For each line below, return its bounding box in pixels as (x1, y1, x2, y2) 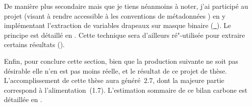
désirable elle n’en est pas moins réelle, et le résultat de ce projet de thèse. (4, 65, 227, 76)
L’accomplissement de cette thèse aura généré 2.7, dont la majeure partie (4, 75, 225, 85)
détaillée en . (4, 94, 42, 105)
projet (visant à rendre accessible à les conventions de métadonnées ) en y (4, 10, 226, 21)
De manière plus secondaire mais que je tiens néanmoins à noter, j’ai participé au (4, 1, 249, 11)
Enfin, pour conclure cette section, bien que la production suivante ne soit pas (4, 55, 238, 66)
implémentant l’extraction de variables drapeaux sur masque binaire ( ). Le (4, 20, 231, 30)
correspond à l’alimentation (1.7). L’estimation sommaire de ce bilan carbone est (4, 84, 248, 95)
